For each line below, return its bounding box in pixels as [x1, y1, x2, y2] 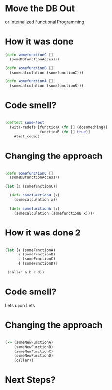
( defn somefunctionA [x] [9, 206, 60, 211]
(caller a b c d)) [7, 270, 45, 275]
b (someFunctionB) [18, 252, 56, 257]
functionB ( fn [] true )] [39, 129, 91, 134]
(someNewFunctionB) [14, 344, 54, 349]
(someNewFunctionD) [14, 353, 54, 358]
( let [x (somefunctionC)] [5, 184, 57, 189]
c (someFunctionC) [18, 256, 56, 261]
